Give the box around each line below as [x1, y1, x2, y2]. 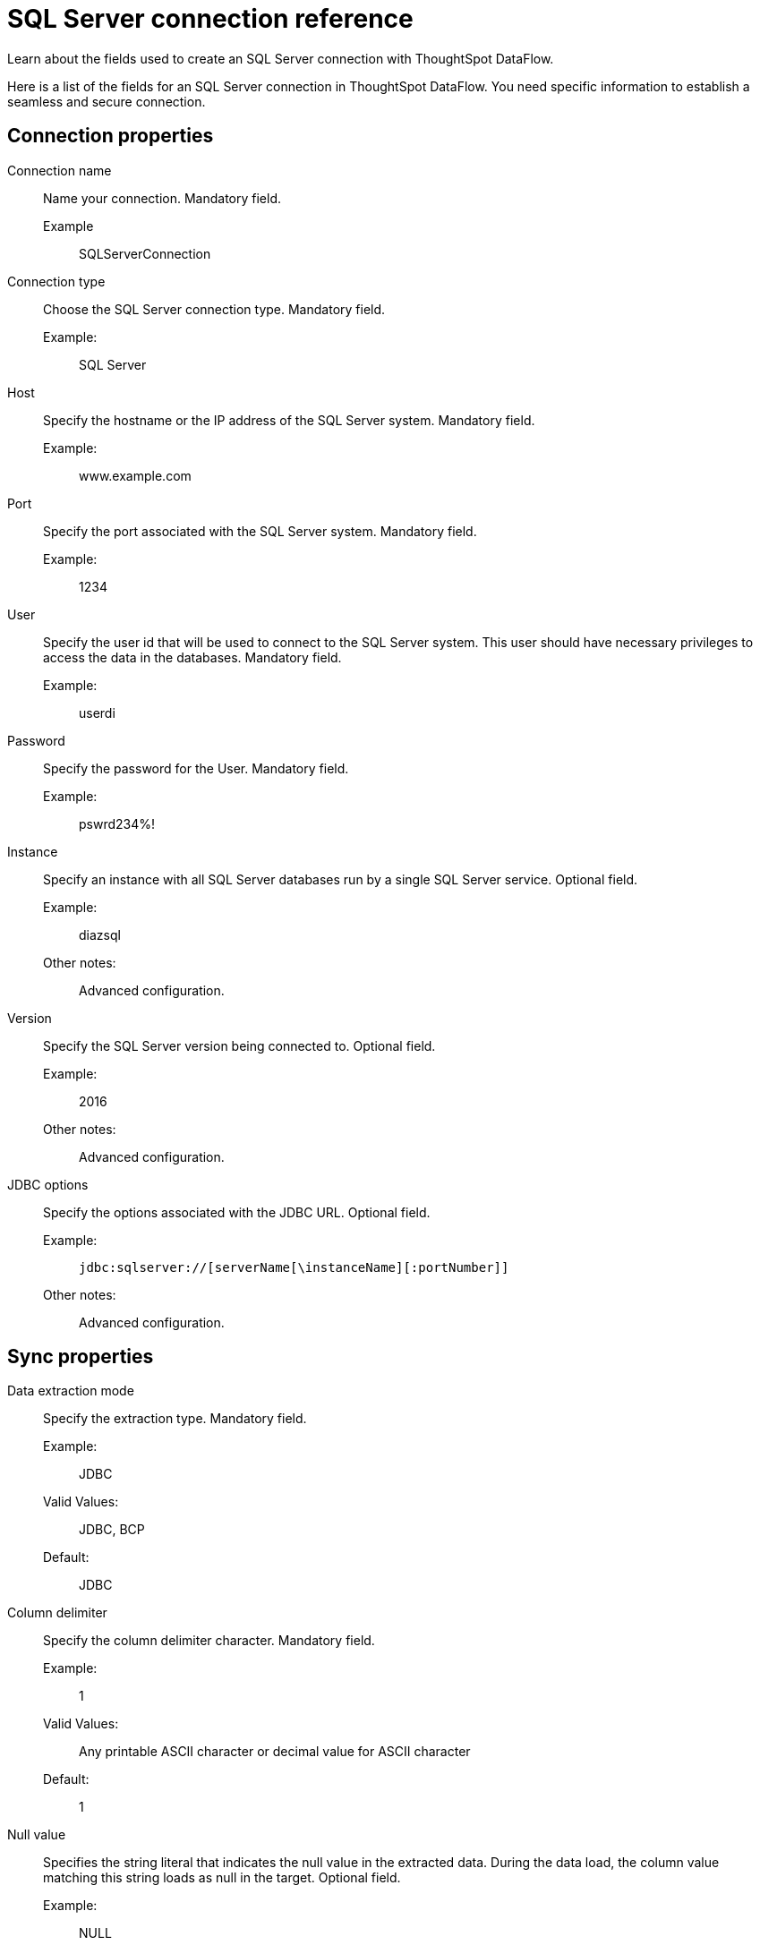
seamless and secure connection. [7, 93, 206, 109]
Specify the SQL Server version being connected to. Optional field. [43, 1037, 436, 1054]
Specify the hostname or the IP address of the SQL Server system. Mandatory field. [43, 412, 535, 428]
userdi [79, 704, 115, 721]
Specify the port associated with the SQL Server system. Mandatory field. [43, 523, 477, 539]
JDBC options [7, 1176, 89, 1192]
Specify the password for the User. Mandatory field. [43, 760, 349, 776]
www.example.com [79, 467, 192, 483]
